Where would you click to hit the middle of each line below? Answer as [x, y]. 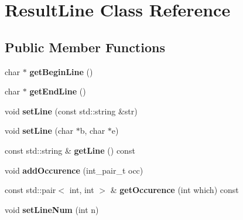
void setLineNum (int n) [52, 209]
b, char [93, 131]
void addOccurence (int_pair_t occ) [74, 170]
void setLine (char [39, 131]
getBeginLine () [61, 71]
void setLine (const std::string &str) [71, 111]
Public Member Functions [85, 47]
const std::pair [30, 190]
